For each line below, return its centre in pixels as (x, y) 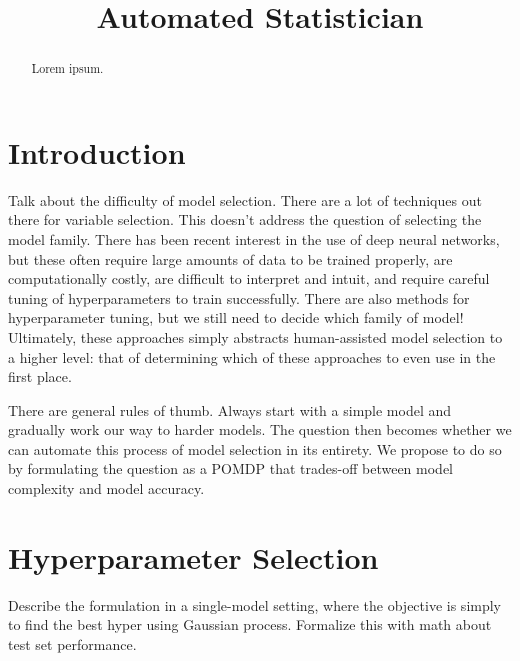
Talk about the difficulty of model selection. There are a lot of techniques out (245, 199)
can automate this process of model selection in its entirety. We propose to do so (255, 448)
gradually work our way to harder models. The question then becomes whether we (260, 429)
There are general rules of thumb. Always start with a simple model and (230, 409)
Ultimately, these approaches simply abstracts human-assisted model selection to (255, 336)
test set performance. (72, 643)
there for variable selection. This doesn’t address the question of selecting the (245, 219)
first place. (40, 376)
